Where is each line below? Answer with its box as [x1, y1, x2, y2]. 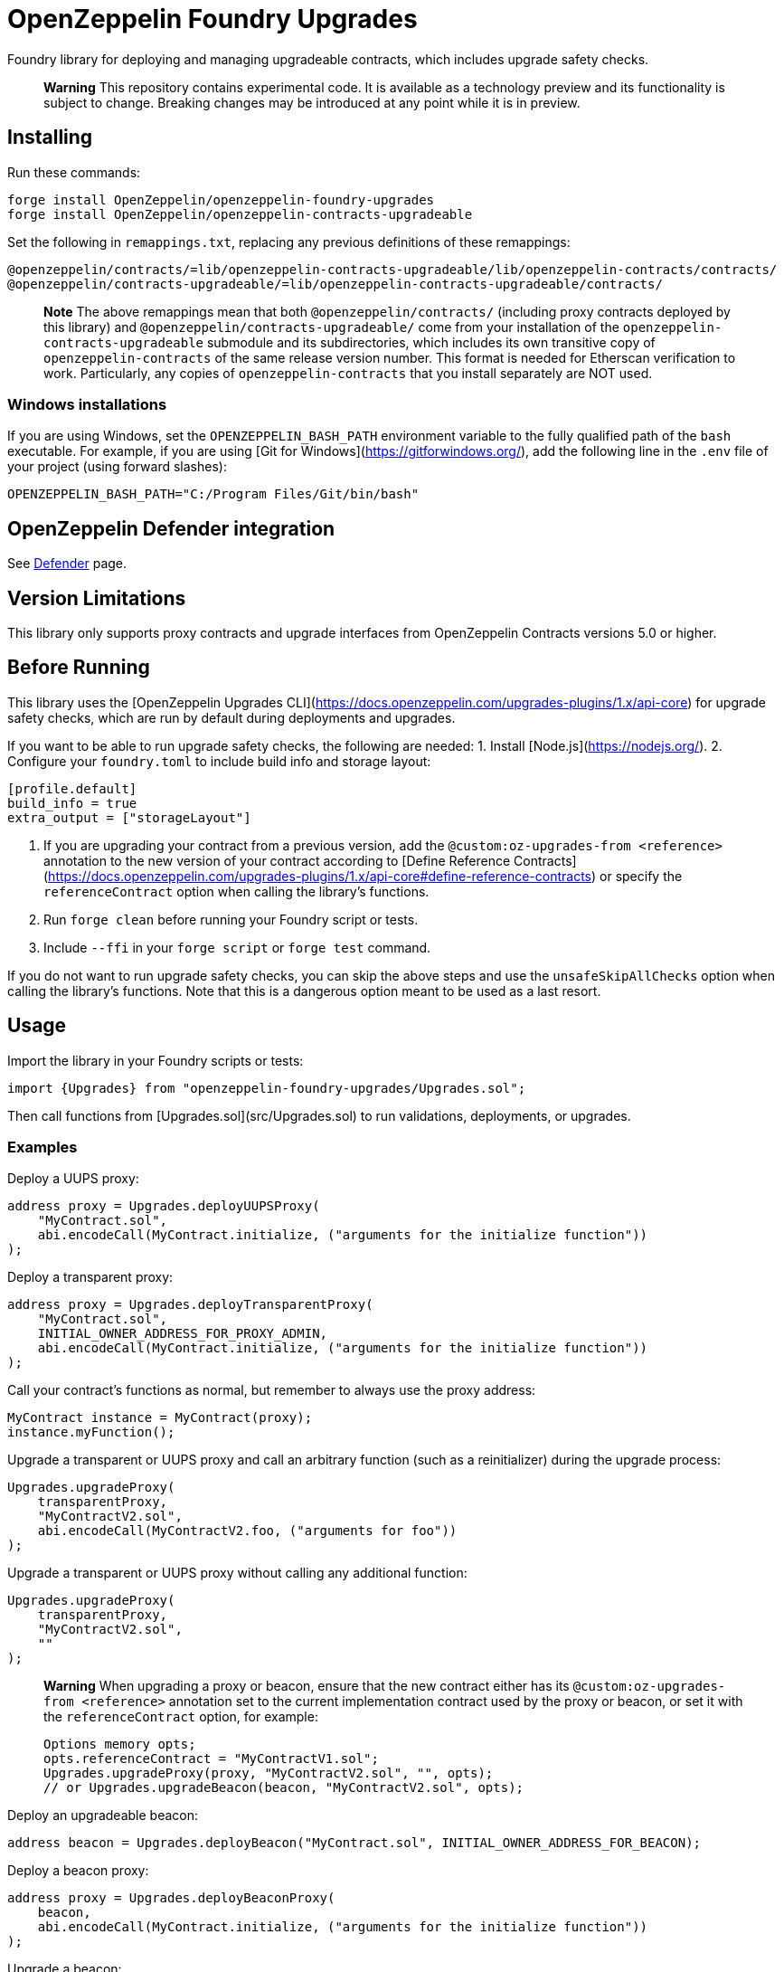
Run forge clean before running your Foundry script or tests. [43, 911, 419, 927]
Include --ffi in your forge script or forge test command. [43, 939, 431, 955]
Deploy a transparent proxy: [7, 1269, 174, 1285]
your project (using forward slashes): [7, 459, 227, 475]
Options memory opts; [43, 1737, 196, 1752]
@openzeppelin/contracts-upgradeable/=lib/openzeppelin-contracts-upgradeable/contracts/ [7, 276, 663, 291]
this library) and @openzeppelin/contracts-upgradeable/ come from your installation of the [43, 318, 619, 335]
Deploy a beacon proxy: [7, 1863, 149, 1879]
